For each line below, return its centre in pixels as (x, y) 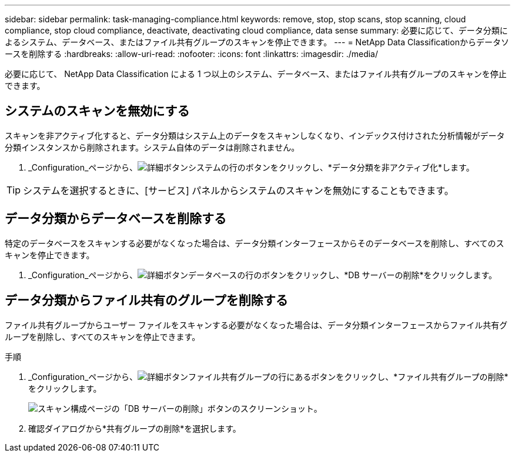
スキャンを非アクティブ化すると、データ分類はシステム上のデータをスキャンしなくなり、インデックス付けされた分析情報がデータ (255, 135)
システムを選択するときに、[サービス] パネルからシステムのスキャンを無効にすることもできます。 (238, 190)
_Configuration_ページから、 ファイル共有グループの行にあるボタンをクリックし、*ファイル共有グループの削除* (268, 376)
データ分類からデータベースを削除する (116, 219)
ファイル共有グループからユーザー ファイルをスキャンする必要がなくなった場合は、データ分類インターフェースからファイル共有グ (256, 325)
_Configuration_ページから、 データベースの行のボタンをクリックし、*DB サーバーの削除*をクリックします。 (263, 275)
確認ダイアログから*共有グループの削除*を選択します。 (135, 428)
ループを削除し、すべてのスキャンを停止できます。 (103, 336)
